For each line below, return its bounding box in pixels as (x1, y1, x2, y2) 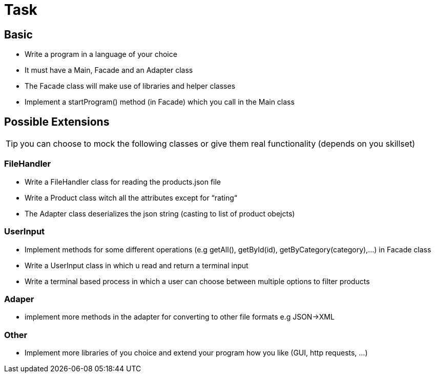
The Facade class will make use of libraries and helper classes (25, 82, 236, 91)
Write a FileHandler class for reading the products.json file (25, 177, 221, 186)
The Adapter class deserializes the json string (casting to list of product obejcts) (25, 209, 295, 218)
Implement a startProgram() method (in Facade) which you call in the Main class (25, 97, 295, 107)
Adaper (4, 293, 34, 304)
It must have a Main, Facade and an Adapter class (25, 66, 193, 75)
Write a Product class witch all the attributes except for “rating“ (25, 193, 237, 202)
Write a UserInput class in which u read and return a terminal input (25, 261, 248, 270)
